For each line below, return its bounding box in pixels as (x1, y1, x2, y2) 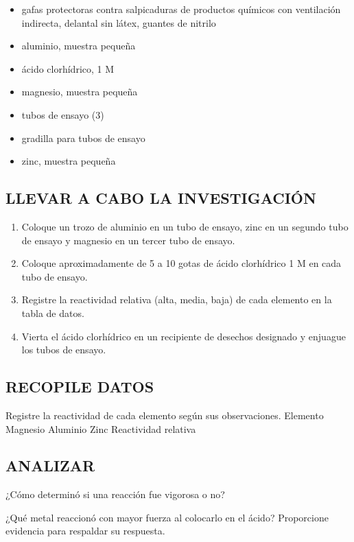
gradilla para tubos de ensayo (21, 130, 145, 145)
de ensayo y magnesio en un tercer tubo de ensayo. (21, 233, 235, 247)
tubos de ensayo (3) (21, 107, 104, 121)
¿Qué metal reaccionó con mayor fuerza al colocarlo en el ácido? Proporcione (5, 510, 329, 524)
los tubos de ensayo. (21, 342, 106, 357)
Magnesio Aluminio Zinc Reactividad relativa (5, 421, 196, 436)
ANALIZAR (5, 455, 95, 476)
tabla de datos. (21, 305, 84, 320)
